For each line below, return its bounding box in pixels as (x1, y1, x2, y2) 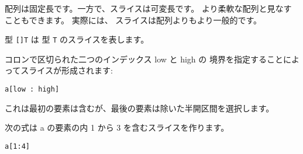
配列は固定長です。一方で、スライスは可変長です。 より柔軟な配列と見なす (5, 2, 292, 14)
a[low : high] (5, 85, 60, 94)
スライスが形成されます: (20, 64, 113, 76)
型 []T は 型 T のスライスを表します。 (5, 33, 149, 45)
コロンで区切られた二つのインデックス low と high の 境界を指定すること (5, 52, 283, 65)
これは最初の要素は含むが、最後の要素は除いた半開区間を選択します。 (5, 101, 274, 114)
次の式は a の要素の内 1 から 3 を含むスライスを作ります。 (5, 121, 229, 134)
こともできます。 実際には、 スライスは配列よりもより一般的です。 (5, 13, 261, 26)
